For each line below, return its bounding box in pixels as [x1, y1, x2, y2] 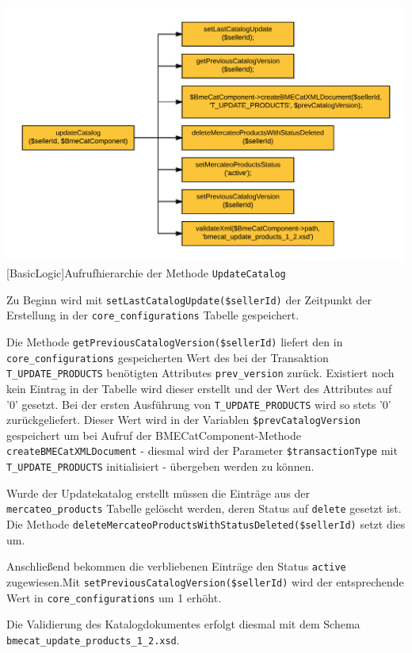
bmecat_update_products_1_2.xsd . [6, 631, 180, 647]
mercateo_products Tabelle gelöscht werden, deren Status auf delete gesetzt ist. [6, 500, 402, 517]
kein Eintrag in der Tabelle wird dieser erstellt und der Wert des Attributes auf [6, 380, 392, 396]
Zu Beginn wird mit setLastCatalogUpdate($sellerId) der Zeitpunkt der [6, 291, 372, 307]
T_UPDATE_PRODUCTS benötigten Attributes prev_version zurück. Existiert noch [6, 365, 395, 381]
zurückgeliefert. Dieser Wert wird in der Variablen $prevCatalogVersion [6, 411, 360, 428]
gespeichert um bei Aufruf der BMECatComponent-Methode [6, 426, 301, 443]
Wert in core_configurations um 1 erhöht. [6, 589, 222, 605]
